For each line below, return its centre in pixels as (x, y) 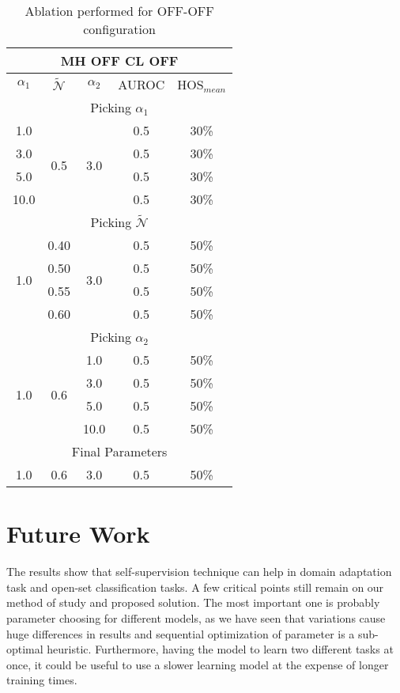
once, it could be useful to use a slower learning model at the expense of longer (198, 664)
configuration (119, 29)
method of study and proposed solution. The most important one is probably (193, 602)
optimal (25, 649)
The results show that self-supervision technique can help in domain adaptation (199, 572)
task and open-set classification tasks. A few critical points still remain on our (195, 587)
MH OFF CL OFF (119, 61)
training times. (42, 680)
